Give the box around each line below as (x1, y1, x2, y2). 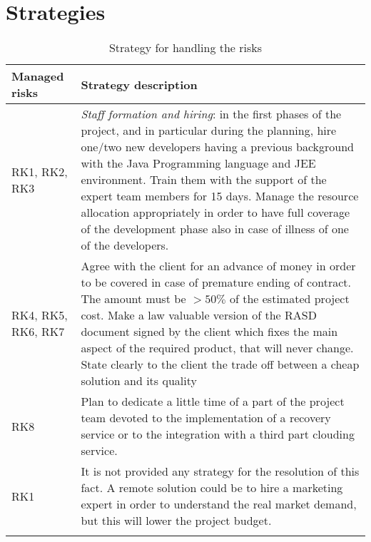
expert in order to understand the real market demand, (81, 496, 357, 513)
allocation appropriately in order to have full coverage (81, 204, 350, 221)
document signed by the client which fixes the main (81, 323, 338, 340)
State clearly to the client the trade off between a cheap (81, 356, 360, 373)
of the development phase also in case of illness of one (81, 220, 349, 237)
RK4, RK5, (11, 307, 68, 324)
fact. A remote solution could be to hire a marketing (81, 479, 343, 496)
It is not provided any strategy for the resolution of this (81, 463, 360, 480)
